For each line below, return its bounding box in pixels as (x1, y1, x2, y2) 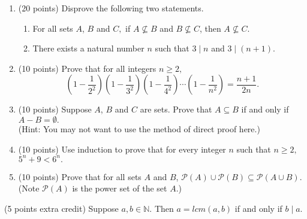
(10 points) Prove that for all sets (18, 170, 142, 182)
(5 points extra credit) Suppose (4, 202, 119, 214)
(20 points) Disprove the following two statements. (18, 2, 204, 14)
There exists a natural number (32, 42, 145, 54)
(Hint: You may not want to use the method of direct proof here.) (18, 122, 260, 135)
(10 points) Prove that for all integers (18, 62, 156, 74)
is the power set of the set (72, 182, 167, 194)
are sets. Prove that (140, 103, 212, 115)
